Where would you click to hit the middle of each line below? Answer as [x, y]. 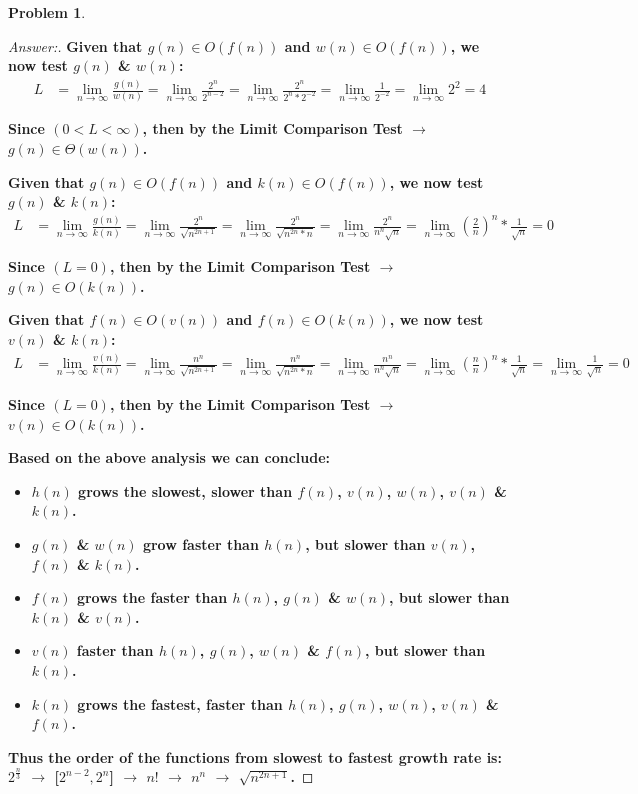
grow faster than [200, 543]
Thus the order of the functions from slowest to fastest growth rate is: [255, 756]
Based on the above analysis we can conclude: [169, 457]
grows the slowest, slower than [185, 490]
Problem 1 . [47, 12]
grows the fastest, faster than [180, 703]
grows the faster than [152, 597]
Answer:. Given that [75, 45]
